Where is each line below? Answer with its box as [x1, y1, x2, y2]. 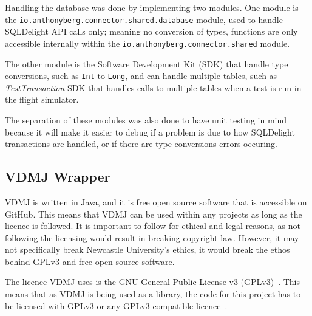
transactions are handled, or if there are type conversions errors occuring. [5, 137, 277, 150]
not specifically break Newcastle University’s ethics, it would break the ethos [5, 243, 290, 256]
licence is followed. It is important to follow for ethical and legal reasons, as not [5, 219, 300, 232]
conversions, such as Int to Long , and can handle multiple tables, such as [5, 69, 277, 82]
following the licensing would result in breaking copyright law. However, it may [5, 231, 299, 244]
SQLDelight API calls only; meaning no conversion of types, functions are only [5, 25, 298, 38]
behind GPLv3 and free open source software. [5, 255, 175, 267]
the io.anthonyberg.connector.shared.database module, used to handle [5, 13, 283, 26]
